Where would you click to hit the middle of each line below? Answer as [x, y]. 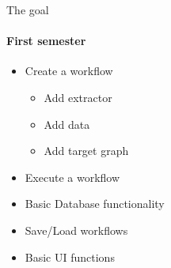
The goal [28, 9]
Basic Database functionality [95, 204]
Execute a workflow [72, 177]
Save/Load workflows [76, 230]
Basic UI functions [70, 257]
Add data [67, 124]
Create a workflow [69, 71]
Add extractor [78, 97]
